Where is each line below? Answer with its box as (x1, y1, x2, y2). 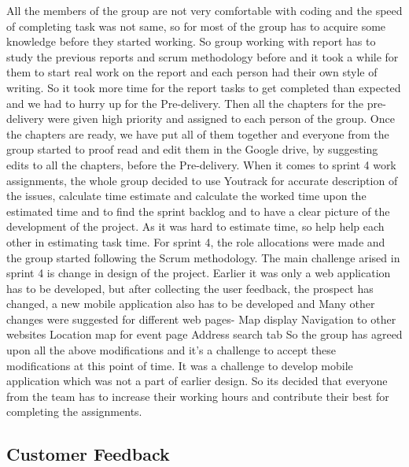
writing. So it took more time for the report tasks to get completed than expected (6, 79, 401, 95)
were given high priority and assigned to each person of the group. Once (47, 110, 395, 127)
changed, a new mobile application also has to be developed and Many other (6, 295, 375, 312)
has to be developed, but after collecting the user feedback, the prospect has (6, 280, 374, 296)
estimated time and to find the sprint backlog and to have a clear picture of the (6, 202, 390, 219)
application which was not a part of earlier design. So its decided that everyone (6, 372, 388, 389)
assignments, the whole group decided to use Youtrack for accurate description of (6, 172, 398, 188)
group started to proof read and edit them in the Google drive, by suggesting (6, 141, 378, 158)
